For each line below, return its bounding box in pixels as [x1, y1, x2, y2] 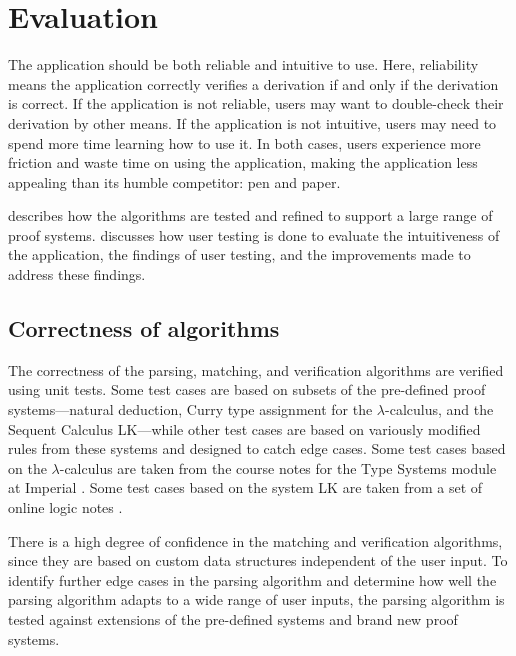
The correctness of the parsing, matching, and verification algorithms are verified [8, 359, 504, 380]
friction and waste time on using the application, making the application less [8, 152, 478, 173]
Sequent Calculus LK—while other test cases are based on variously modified [8, 418, 481, 439]
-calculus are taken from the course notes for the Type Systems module [59, 457, 497, 478]
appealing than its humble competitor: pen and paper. [8, 171, 341, 192]
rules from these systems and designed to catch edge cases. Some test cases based [8, 438, 506, 459]
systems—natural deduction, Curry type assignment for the [8, 399, 373, 420]
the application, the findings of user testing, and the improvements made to [8, 244, 471, 265]
